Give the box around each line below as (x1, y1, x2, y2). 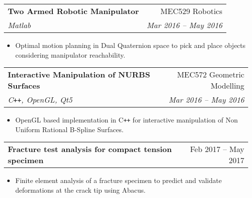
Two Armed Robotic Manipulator (8, 5, 139, 16)
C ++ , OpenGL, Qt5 (8, 94, 73, 106)
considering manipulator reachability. (15, 49, 126, 60)
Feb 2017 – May (190, 143, 244, 155)
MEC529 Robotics (160, 5, 222, 16)
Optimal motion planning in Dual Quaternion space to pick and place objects (15, 40, 246, 50)
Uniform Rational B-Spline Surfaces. (15, 124, 124, 134)
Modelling (210, 80, 244, 91)
